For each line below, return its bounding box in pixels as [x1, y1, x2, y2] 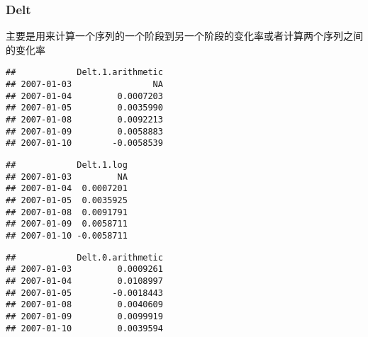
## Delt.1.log [6, 160, 128, 170]
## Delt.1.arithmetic [6, 67, 163, 78]
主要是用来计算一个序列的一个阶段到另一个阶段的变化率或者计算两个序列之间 [6, 28, 363, 43]
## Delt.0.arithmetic [6, 252, 163, 263]
